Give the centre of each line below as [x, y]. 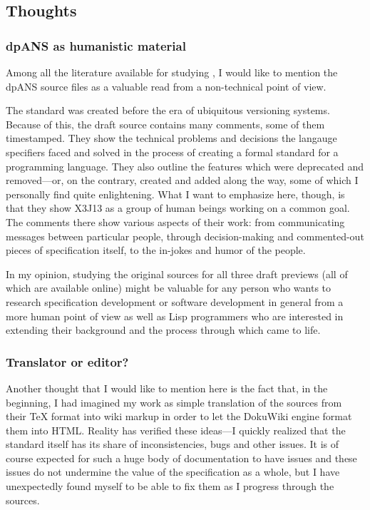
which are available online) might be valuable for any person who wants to [169, 288]
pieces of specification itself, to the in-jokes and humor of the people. [156, 250]
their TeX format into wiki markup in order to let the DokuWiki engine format [179, 416]
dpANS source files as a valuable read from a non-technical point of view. [166, 86]
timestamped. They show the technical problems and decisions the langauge [171, 138]
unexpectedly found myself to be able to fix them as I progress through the [170, 486]
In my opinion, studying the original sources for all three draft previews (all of [177, 274]
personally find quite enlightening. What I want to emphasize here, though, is [175, 194]
